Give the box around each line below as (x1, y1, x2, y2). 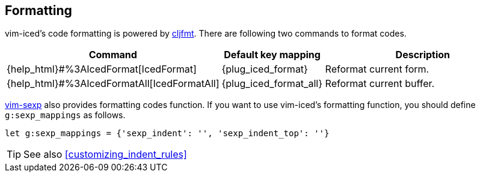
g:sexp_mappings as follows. (5, 110, 126, 121)
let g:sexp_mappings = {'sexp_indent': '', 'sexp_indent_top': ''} (5, 128, 330, 139)
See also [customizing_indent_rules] (23, 148, 187, 161)
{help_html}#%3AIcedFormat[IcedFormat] (7, 63, 197, 76)
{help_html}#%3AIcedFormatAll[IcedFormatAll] (7, 77, 220, 90)
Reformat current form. (325, 63, 429, 76)
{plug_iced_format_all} (221, 77, 322, 90)
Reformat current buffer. (325, 77, 435, 90)
